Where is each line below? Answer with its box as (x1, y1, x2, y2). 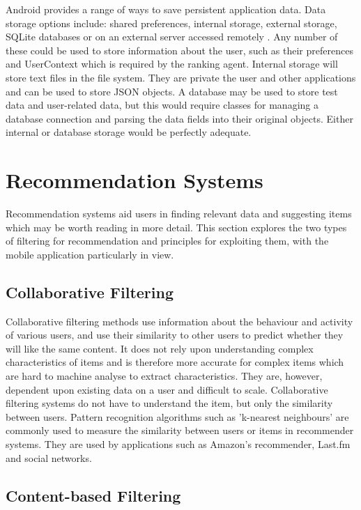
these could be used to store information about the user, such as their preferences (6, 42, 353, 57)
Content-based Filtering (6, 484, 181, 506)
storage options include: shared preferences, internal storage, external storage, (6, 15, 337, 30)
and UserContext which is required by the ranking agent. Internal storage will (6, 56, 338, 71)
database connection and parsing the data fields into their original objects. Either (6, 111, 353, 125)
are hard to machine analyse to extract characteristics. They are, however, (6, 369, 323, 383)
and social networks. (6, 450, 92, 465)
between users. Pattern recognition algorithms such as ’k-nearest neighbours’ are (6, 409, 349, 424)
